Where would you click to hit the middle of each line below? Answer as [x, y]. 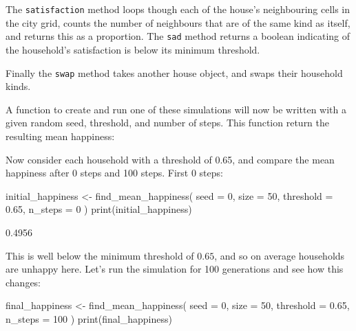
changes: [23, 282]
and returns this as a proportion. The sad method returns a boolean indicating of [178, 36]
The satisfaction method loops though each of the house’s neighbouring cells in [178, 9]
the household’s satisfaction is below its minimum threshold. [133, 49]
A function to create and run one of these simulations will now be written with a [176, 109]
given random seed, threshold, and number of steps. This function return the [168, 123]
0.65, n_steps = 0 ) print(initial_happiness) [99, 209]
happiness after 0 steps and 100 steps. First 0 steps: [114, 173]
